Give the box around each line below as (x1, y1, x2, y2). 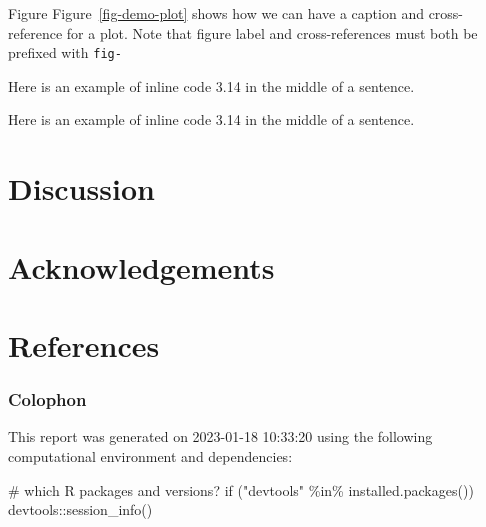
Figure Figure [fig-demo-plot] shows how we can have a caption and (8, 3, 424, 23)
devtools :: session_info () (8, 499, 153, 520)
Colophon (8, 387, 87, 412)
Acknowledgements (8, 246, 275, 287)
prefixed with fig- (8, 42, 122, 63)
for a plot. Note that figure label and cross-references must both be (66, 22, 478, 43)
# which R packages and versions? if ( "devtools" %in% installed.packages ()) (8, 479, 474, 500)
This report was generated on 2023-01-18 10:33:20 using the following (8, 426, 433, 447)
